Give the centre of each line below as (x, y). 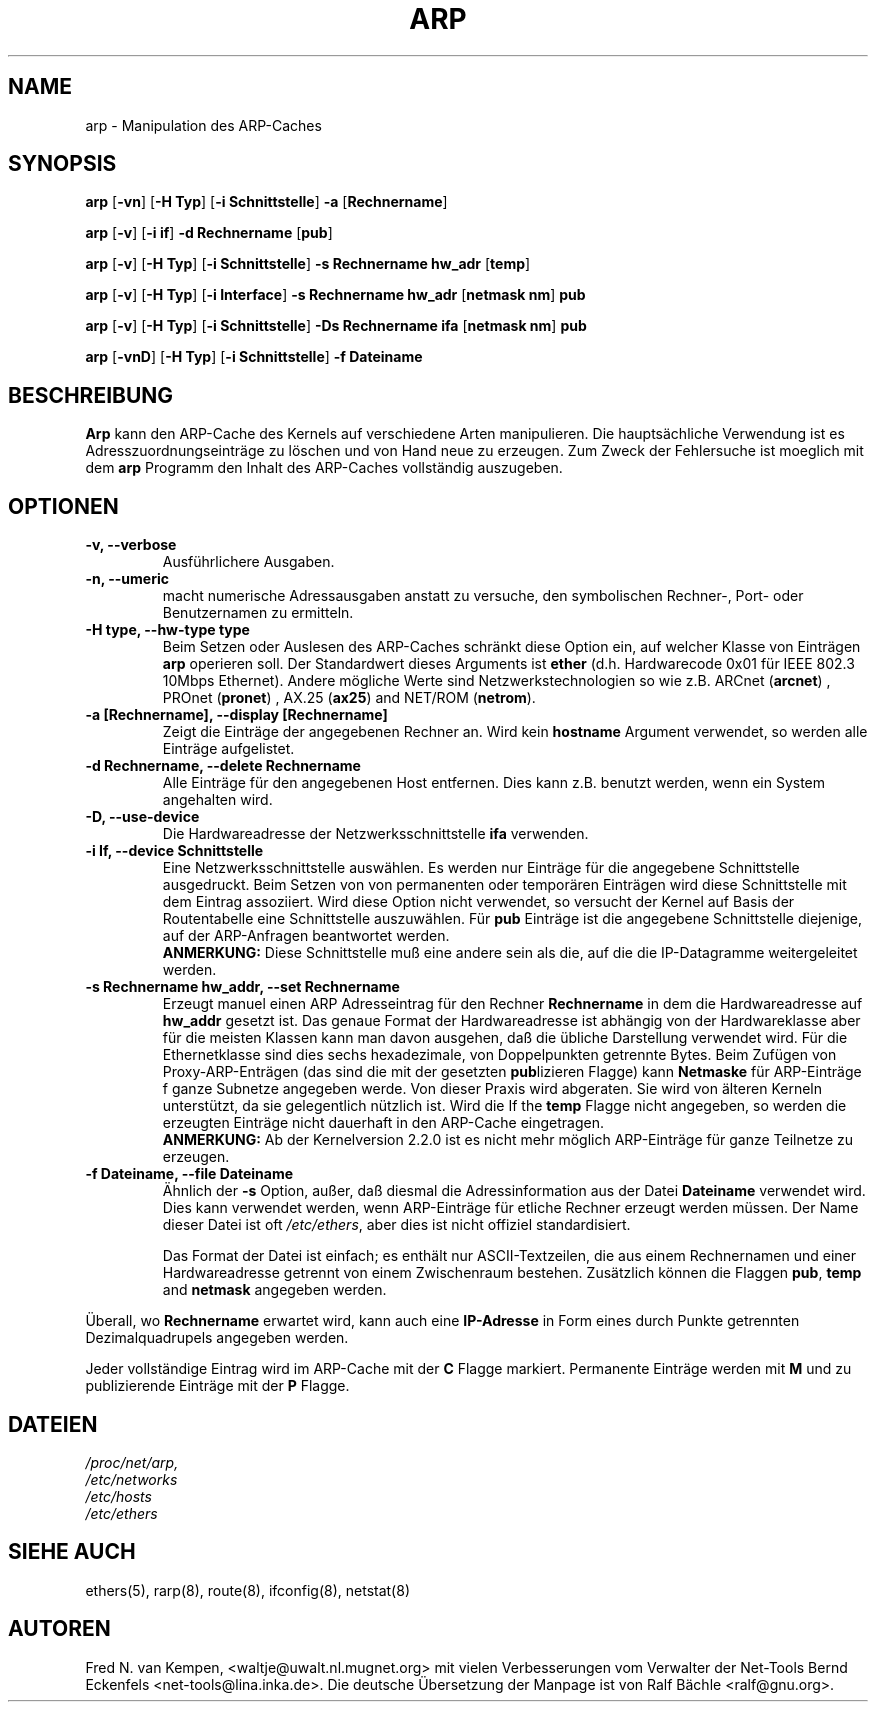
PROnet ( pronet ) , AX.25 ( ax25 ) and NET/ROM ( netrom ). (349, 698)
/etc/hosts (118, 1496)
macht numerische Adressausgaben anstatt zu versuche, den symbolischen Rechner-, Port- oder (483, 596)
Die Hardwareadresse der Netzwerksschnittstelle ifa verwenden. (375, 834)
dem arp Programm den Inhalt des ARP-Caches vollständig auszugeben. (324, 468)
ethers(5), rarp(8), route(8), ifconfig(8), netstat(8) (247, 1590)
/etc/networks (131, 1479)
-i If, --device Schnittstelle (174, 851)
